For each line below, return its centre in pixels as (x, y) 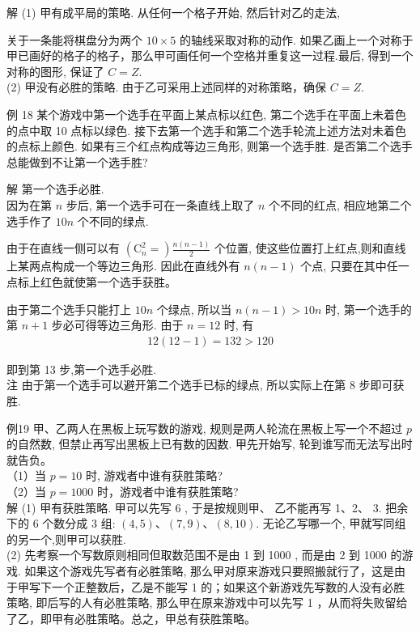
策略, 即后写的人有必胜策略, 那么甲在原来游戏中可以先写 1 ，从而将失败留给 (207, 602)
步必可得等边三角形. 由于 (117, 325)
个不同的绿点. (113, 221)
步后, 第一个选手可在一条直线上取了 (160, 204)
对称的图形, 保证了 (55, 71)
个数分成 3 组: (79, 523)
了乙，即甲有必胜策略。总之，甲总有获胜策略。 (131, 618)
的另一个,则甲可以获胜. (66, 539)
